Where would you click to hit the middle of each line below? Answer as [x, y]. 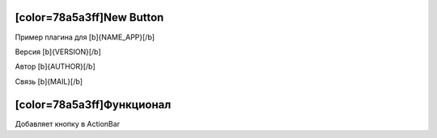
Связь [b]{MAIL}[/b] [49, 82]
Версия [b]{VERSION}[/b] [58, 52]
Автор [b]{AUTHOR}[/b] [55, 67]
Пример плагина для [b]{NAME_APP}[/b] [85, 37]
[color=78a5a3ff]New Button [89, 17]
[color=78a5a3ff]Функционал [93, 105]
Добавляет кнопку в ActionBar [68, 123]
